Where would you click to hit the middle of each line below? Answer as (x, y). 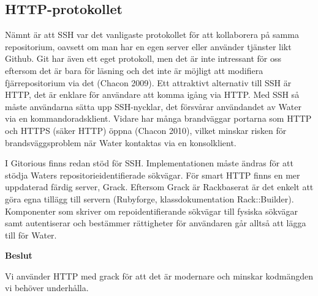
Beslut (19, 255)
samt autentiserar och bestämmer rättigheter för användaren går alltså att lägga (156, 223)
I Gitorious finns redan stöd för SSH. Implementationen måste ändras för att (149, 163)
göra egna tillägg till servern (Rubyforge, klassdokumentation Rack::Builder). (150, 198)
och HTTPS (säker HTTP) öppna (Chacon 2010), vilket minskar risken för (146, 130)
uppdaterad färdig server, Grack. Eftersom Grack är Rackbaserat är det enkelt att (159, 187)
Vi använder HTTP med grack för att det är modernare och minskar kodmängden (159, 276)
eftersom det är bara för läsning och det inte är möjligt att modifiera (134, 70)
